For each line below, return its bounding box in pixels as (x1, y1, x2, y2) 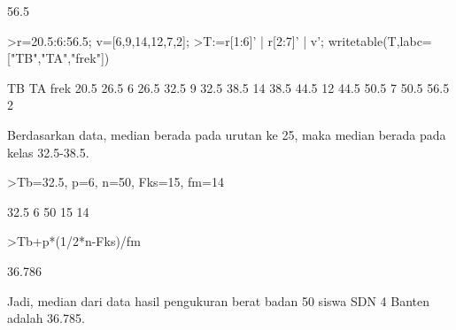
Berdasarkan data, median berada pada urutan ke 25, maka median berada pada (7, 125, 446, 143)
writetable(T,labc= (328, 31, 432, 50)
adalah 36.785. (7, 309, 85, 327)
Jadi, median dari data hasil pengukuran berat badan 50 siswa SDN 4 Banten (7, 291, 429, 310)
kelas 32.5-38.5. (7, 142, 89, 161)
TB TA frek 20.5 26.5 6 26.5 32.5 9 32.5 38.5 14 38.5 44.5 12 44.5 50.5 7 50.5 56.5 (7, 78, 450, 96)
